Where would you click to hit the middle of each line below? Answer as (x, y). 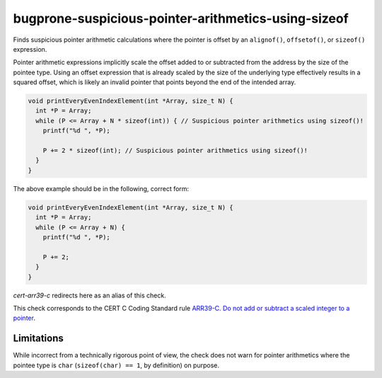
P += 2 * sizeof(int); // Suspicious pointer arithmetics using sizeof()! (175, 151)
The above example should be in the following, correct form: (101, 188)
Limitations (38, 339)
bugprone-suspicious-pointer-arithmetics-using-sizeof (181, 18)
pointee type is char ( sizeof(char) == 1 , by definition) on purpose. (116, 365)
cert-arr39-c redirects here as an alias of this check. (89, 295)
